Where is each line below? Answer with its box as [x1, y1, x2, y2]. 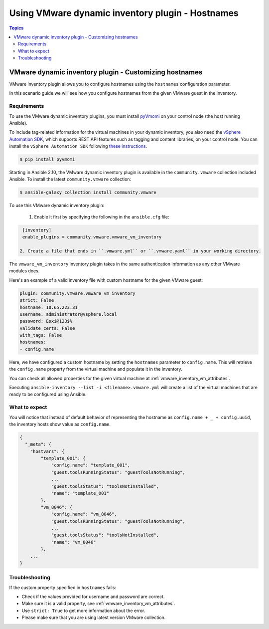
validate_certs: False [19, 325, 75, 331]
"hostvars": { [30, 448, 65, 454]
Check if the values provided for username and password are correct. [21, 594, 165, 600]
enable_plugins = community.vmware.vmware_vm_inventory [22, 234, 162, 240]
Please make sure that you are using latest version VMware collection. [21, 615, 166, 621]
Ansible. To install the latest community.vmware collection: [9, 176, 132, 182]
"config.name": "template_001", [51, 462, 131, 468]
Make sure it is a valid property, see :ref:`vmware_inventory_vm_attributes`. [21, 601, 175, 607]
